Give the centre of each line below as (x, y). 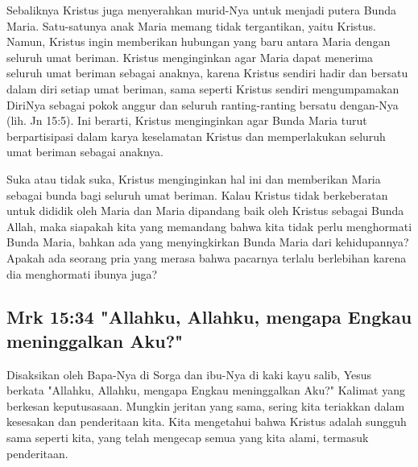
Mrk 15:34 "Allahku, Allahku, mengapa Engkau (209, 317)
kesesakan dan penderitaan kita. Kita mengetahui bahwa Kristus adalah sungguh (207, 422)
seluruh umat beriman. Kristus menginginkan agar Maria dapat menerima (190, 57)
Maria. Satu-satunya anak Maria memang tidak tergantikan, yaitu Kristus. (191, 25)
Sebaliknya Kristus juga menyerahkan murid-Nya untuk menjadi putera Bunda (201, 10)
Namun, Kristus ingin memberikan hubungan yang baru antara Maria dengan (199, 41)
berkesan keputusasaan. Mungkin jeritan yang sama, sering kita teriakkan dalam (206, 405)
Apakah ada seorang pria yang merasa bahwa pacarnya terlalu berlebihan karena (207, 257)
